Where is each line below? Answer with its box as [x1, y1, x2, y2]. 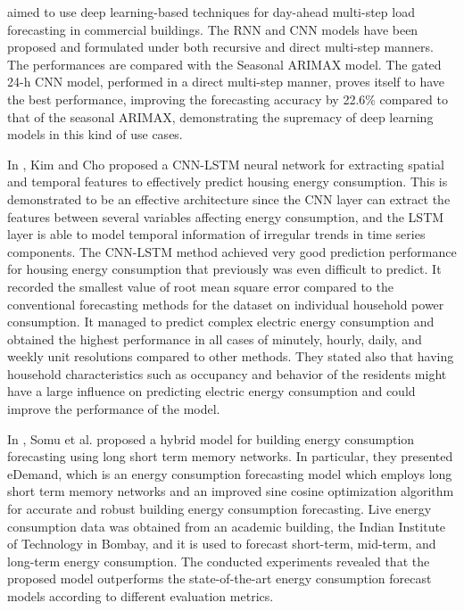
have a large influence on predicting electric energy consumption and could [7, 382, 416, 400]
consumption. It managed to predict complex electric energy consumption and [7, 312, 435, 331]
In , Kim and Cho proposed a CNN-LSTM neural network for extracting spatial [7, 154, 444, 173]
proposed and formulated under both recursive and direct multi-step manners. [7, 37, 434, 56]
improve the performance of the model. [7, 400, 220, 418]
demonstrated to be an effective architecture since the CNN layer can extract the [7, 189, 451, 208]
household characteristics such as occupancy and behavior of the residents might [7, 364, 447, 383]
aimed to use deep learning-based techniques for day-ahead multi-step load [7, 3, 415, 21]
